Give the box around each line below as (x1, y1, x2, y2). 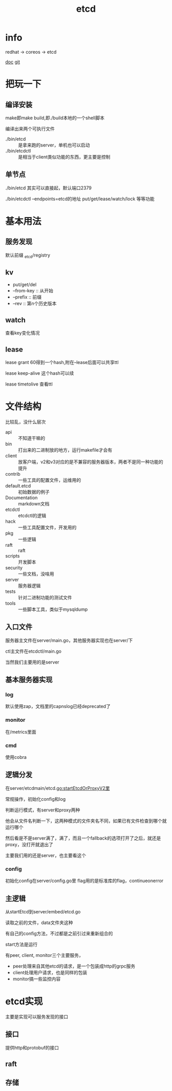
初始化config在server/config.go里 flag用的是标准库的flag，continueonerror (5, 878, 164, 884)
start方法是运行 (5, 941, 37, 947)
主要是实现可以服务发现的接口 (5, 1013, 68, 1019)
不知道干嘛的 (18, 435, 45, 441)
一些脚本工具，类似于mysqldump (18, 606, 88, 612)
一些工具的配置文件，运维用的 (18, 477, 81, 483)
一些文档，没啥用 (18, 570, 54, 576)
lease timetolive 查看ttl (5, 381, 53, 387)
